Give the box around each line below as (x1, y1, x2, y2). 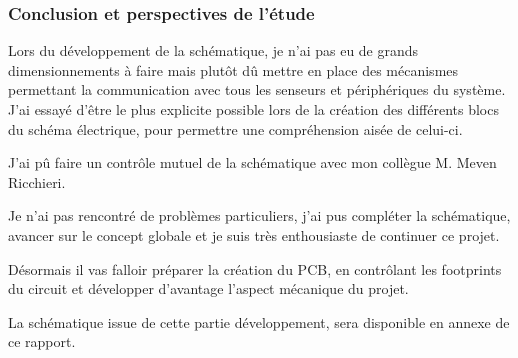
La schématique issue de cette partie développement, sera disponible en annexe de (8, 311, 510, 332)
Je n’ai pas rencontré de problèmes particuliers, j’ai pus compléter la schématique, (8, 205, 511, 226)
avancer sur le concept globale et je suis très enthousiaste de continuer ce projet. (8, 224, 500, 245)
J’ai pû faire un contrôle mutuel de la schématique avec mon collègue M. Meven (8, 152, 497, 173)
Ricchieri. (8, 171, 66, 192)
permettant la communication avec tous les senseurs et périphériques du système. (8, 79, 506, 100)
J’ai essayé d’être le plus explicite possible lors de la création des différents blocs (8, 99, 499, 119)
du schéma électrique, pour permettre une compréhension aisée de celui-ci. (8, 118, 463, 139)
